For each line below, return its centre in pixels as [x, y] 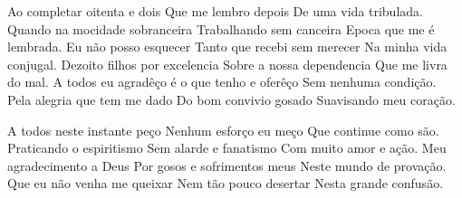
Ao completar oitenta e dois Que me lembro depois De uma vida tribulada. [215, 11]
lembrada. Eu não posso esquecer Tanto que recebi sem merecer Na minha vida [227, 47]
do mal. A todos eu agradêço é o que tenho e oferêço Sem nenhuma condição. [222, 82]
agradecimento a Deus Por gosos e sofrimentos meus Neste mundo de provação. [227, 165]
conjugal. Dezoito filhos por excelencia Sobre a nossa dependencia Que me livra [227, 64]
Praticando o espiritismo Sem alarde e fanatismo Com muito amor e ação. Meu [227, 148]
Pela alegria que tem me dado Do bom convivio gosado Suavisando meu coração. [231, 99]
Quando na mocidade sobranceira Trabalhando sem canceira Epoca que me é [221, 28]
